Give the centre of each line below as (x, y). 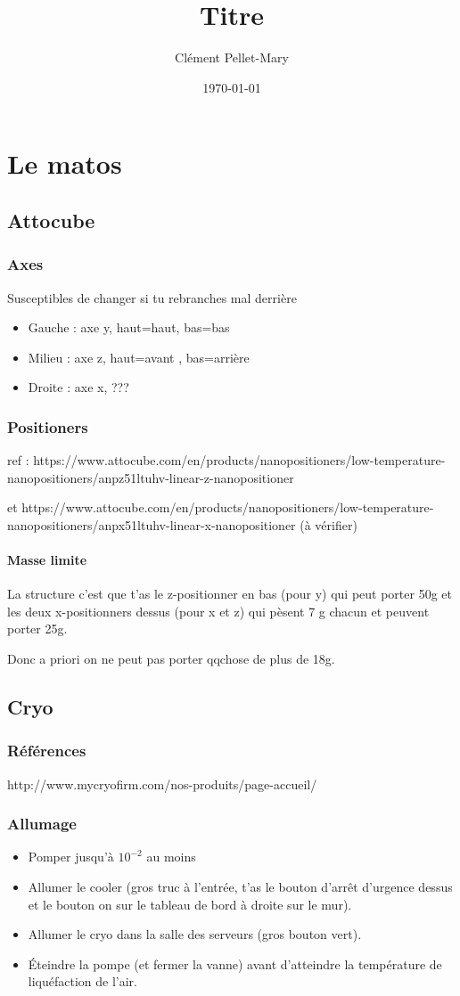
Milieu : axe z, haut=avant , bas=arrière (139, 357)
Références (47, 751)
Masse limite (47, 560)
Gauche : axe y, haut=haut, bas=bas (129, 327)
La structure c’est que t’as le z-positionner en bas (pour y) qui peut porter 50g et (230, 594)
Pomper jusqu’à (71, 857)
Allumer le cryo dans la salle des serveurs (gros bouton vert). (195, 934)
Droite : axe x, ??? (78, 387)
